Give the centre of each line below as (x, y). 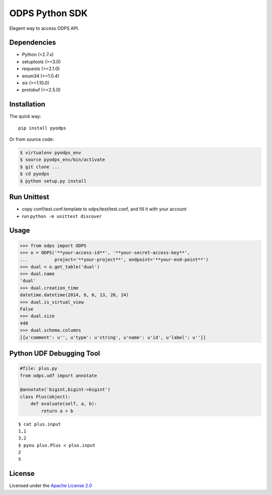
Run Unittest (29, 197)
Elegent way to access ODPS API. (44, 28)
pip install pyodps (42, 128)
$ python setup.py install (53, 181)
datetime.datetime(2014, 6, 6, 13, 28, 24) (75, 295)
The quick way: (25, 117)
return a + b (57, 411)
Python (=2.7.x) (38, 54)
